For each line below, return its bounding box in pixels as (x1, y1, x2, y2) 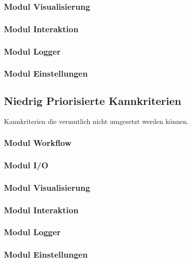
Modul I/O (4, 159, 48, 171)
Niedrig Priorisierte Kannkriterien (4, 93, 181, 108)
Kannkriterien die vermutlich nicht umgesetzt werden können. (4, 116, 189, 126)
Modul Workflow (4, 137, 72, 149)
